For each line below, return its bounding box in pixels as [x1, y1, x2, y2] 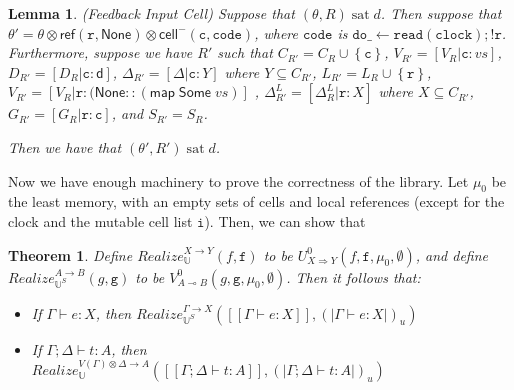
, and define [415, 244, 489, 265]
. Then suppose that [380, 3, 502, 23]
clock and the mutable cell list [8, 210, 193, 231]
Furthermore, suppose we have [8, 42, 193, 63]
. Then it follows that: [286, 266, 421, 287]
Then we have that [8, 136, 122, 157]
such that [217, 42, 273, 63]
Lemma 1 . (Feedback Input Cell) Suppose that [8, 3, 295, 23]
